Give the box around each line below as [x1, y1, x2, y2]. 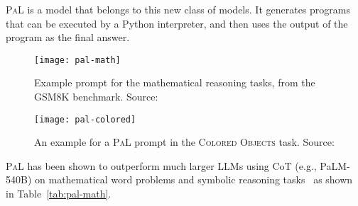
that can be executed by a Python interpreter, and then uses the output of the [6, 16, 348, 30]
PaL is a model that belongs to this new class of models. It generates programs [6, 2, 350, 16]
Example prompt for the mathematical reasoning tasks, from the [34, 75, 315, 90]
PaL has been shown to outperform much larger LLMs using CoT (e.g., [6, 158, 317, 173]
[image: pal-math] [34, 55, 121, 65]
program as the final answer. [6, 30, 130, 45]
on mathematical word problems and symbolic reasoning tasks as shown [35, 172, 353, 187]
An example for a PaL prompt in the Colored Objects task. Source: [34, 135, 335, 149]
